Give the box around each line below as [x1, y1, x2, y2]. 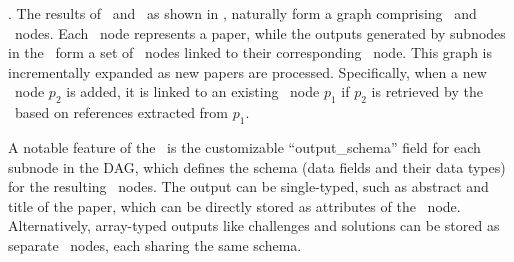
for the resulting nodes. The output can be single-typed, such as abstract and [8, 176, 489, 197]
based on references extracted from [14, 102, 229, 123]
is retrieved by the [371, 81, 483, 102]
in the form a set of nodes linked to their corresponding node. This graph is [8, 42, 492, 63]
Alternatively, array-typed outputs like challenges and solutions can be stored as [8, 215, 500, 236]
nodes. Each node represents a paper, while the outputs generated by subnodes [14, 22, 506, 43]
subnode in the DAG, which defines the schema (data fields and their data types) [8, 156, 506, 177]
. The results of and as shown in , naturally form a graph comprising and [8, 3, 477, 23]
